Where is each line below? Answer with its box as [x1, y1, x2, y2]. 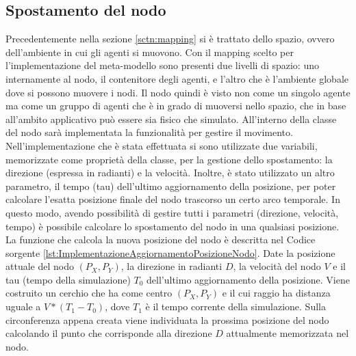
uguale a [5, 299, 41, 314]
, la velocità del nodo [233, 259, 321, 273]
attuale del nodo [5, 259, 74, 273]
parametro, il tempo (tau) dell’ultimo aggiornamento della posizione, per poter [5, 178, 336, 193]
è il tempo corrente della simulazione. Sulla [145, 299, 326, 314]
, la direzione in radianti [120, 259, 222, 273]
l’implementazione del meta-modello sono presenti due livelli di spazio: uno [5, 58, 319, 72]
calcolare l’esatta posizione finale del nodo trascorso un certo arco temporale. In [5, 192, 340, 206]
